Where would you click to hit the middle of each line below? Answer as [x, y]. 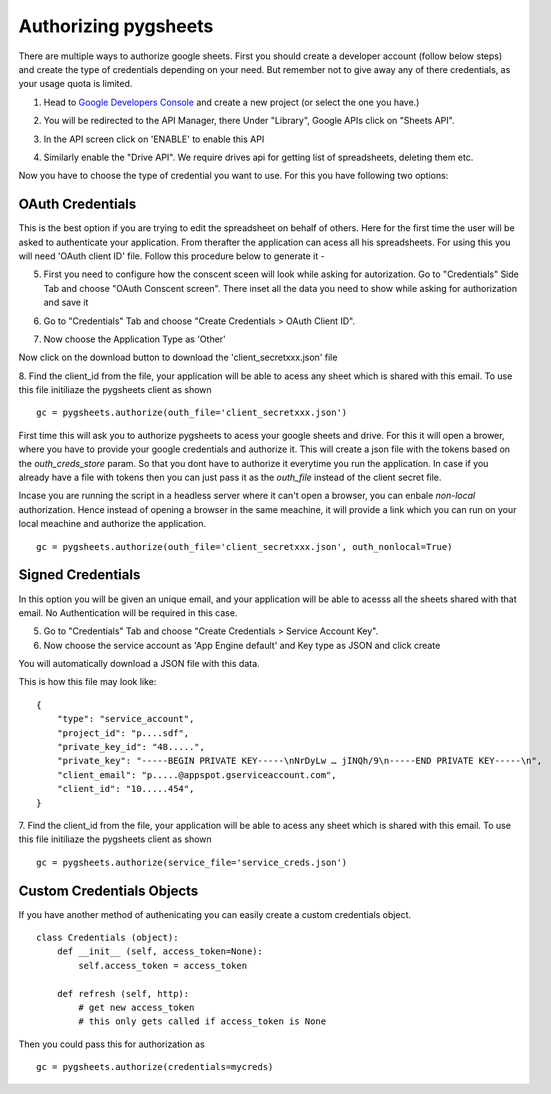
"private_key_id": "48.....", [130, 747]
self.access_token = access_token [163, 965]
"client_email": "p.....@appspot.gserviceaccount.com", [196, 774]
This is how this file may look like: [87, 682]
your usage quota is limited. [75, 84]
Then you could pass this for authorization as [111, 1044]
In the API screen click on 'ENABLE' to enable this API [154, 139]
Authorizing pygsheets [116, 26]
